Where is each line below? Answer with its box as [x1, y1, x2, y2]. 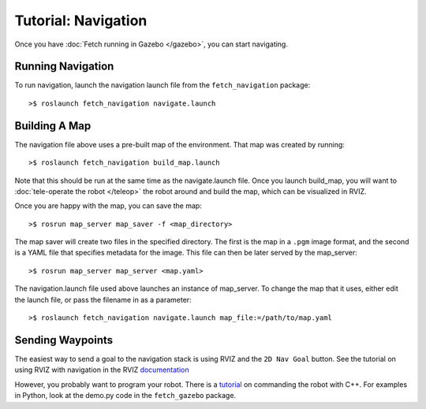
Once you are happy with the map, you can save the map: [14, 201, 203, 210]
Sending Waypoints [14, 333, 114, 347]
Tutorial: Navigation [14, 12, 148, 29]
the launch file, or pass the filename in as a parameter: [14, 295, 192, 304]
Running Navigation [14, 60, 114, 73]
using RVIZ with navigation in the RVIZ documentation [14, 365, 189, 374]
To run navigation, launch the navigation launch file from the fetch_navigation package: [14, 80, 311, 90]
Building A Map [14, 119, 92, 132]
